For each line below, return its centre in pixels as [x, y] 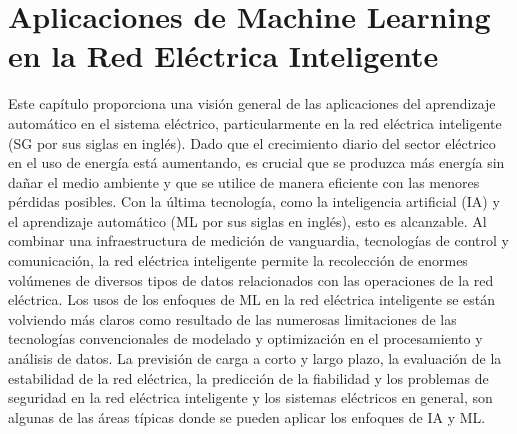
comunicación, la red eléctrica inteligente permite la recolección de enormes [238, 260]
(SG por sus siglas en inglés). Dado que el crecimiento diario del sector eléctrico [252, 142]
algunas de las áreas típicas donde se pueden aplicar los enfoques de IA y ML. [247, 416]
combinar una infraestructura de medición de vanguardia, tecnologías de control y [258, 240]
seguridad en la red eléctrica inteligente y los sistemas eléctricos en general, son [250, 397]
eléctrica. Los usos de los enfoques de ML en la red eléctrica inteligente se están [252, 299]
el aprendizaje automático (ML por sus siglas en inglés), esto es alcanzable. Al [247, 220]
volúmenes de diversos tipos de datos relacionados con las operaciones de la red [251, 279]
